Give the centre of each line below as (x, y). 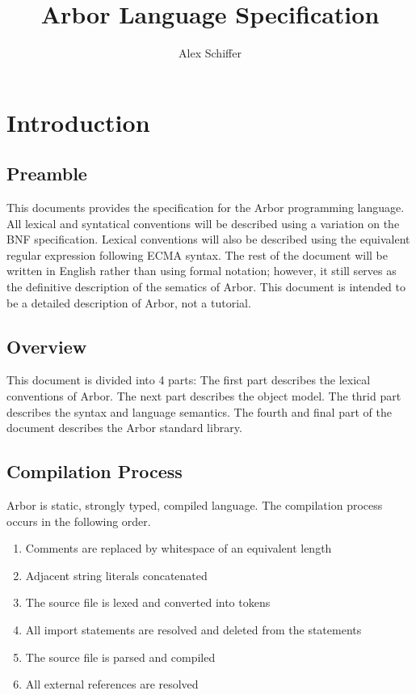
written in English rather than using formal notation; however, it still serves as (202, 271)
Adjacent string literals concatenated (116, 575)
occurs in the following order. (79, 521)
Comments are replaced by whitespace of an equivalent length (179, 548)
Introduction (78, 122)
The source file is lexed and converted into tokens (148, 602)
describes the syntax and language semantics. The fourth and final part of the (199, 411)
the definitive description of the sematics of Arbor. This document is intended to (206, 287)
